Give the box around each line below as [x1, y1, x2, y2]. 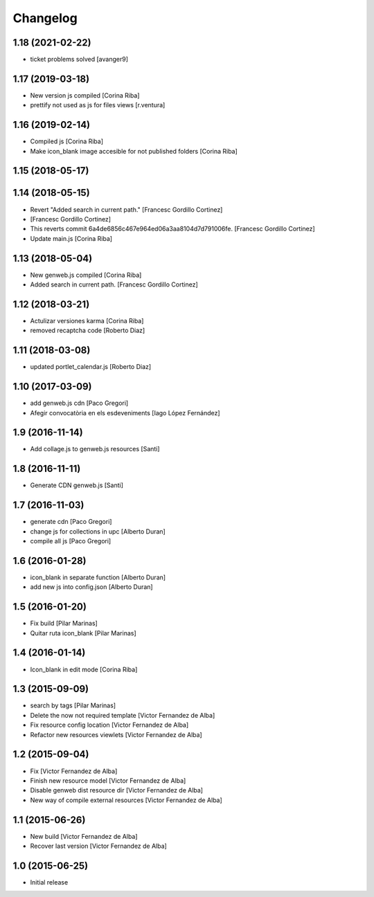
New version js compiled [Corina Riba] [30, 91, 140, 100]
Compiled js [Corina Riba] [30, 137, 104, 145]
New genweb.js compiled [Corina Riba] [30, 271, 142, 279]
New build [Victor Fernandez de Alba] [30, 832, 138, 840]
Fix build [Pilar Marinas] [30, 619, 98, 628]
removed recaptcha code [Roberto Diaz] [30, 326, 145, 335]
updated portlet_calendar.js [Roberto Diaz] [30, 363, 152, 371]
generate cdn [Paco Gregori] [30, 518, 112, 526]
